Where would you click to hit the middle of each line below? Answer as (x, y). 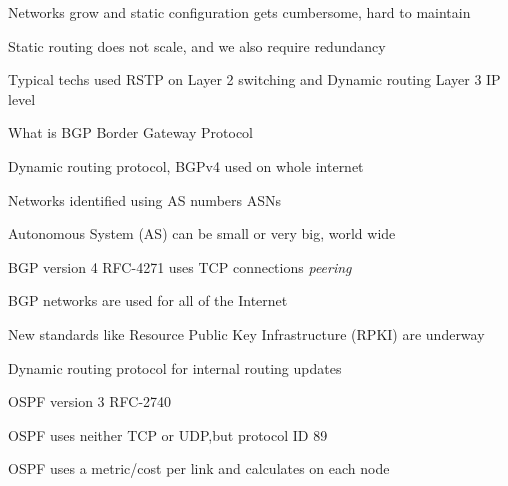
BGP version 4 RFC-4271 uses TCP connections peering (180, 266)
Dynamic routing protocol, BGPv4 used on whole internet (186, 165)
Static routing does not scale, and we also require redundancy (197, 45)
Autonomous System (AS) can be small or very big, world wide (202, 233)
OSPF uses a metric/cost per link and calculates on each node (199, 468)
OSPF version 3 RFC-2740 (90, 401)
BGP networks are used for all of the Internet (148, 300)
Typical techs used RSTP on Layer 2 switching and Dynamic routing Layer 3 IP (254, 79)
